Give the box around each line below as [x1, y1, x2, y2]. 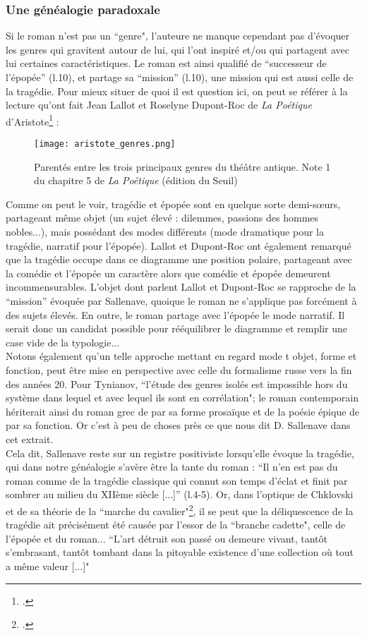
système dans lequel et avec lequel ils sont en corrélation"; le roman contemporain [6, 390, 359, 405]
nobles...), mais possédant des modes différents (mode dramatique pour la [6, 224, 324, 239]
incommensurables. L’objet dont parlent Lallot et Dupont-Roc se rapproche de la [6, 279, 356, 294]
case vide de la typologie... [6, 334, 120, 349]
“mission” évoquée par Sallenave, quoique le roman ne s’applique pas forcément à [6, 294, 357, 308]
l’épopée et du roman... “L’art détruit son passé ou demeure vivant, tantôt [6, 531, 327, 545]
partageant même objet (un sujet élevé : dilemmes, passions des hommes [6, 210, 319, 225]
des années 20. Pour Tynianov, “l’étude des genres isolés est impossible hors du [6, 376, 348, 391]
